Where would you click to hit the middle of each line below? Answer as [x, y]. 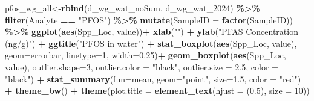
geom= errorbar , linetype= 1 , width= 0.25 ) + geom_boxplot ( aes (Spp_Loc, [146, 55]
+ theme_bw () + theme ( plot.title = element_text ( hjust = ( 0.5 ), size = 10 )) [157, 90]
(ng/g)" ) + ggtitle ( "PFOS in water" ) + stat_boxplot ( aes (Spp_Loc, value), [151, 43]
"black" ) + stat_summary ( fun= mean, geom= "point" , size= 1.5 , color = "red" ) [153, 78]
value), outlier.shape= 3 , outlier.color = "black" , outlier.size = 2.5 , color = [142, 66]
